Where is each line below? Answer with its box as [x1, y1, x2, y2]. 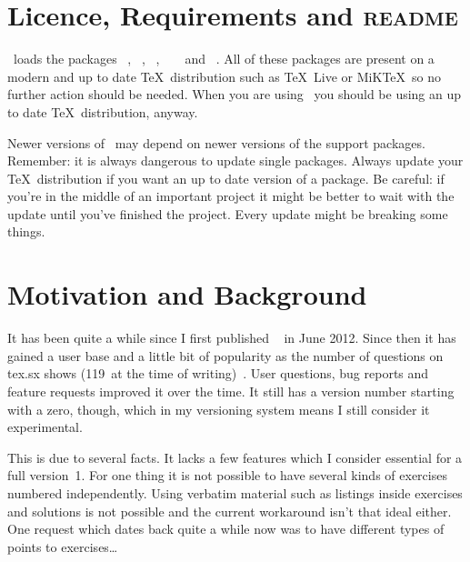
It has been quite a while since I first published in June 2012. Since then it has [7, 328, 456, 347]
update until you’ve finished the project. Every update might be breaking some [7, 204, 448, 223]
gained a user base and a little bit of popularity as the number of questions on [7, 346, 444, 365]
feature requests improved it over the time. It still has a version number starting [7, 381, 455, 400]
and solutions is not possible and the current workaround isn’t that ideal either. [7, 501, 452, 520]
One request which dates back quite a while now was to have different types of [7, 519, 445, 538]
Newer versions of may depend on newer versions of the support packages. [7, 133, 425, 152]
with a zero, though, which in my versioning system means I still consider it [7, 399, 430, 418]
